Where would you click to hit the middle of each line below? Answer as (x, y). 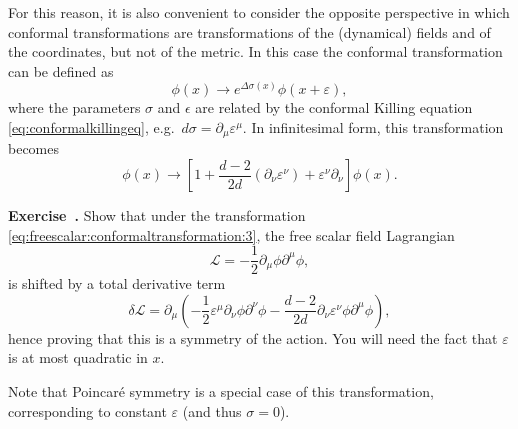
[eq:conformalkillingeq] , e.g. (91, 126)
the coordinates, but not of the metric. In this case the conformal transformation (255, 51)
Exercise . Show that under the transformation (157, 215)
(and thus (212, 410)
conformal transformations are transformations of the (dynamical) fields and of (249, 31)
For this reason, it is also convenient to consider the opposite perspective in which (259, 12)
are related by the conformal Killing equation (334, 107)
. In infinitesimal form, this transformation (373, 126)
